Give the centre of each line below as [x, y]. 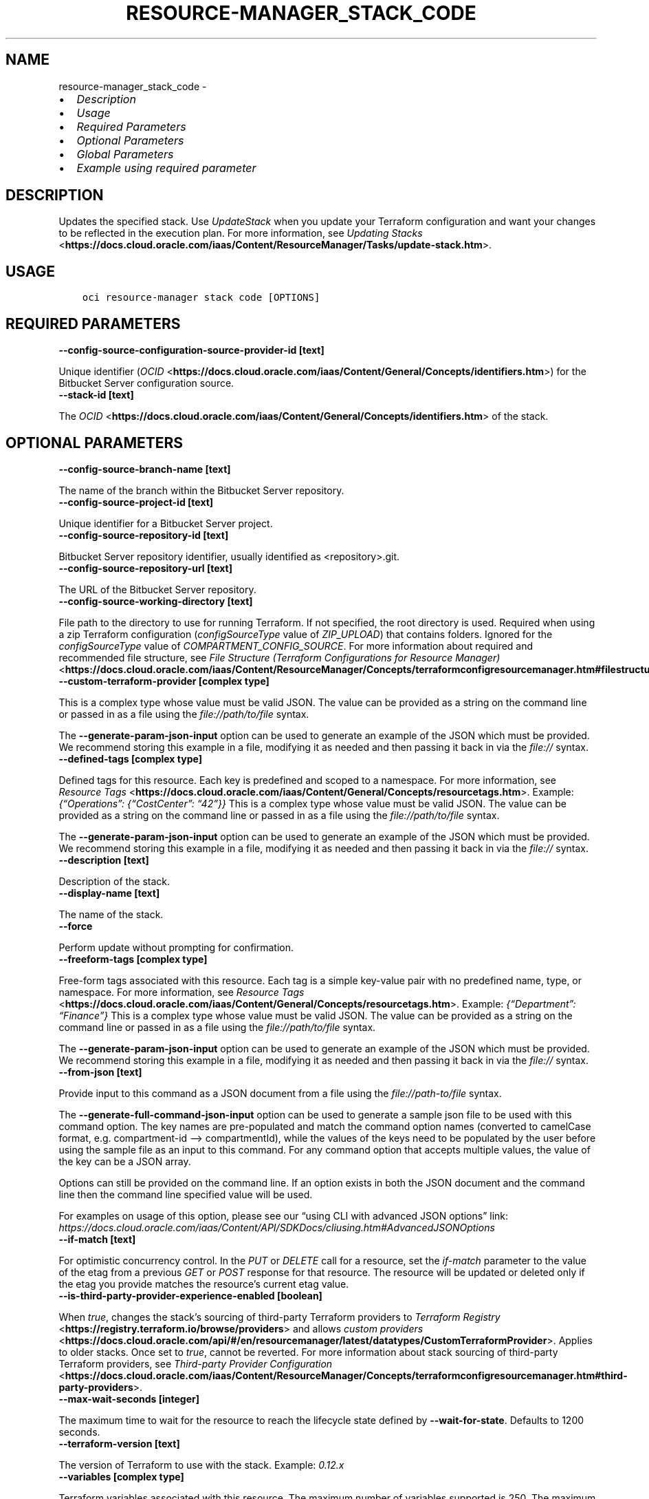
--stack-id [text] [96, 395]
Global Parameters [125, 154]
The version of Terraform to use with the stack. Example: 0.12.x [201, 1465]
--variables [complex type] [121, 1476]
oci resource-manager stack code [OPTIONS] [201, 298]
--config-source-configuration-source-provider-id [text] [191, 350]
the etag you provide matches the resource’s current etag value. [204, 1284]
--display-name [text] [109, 893]
